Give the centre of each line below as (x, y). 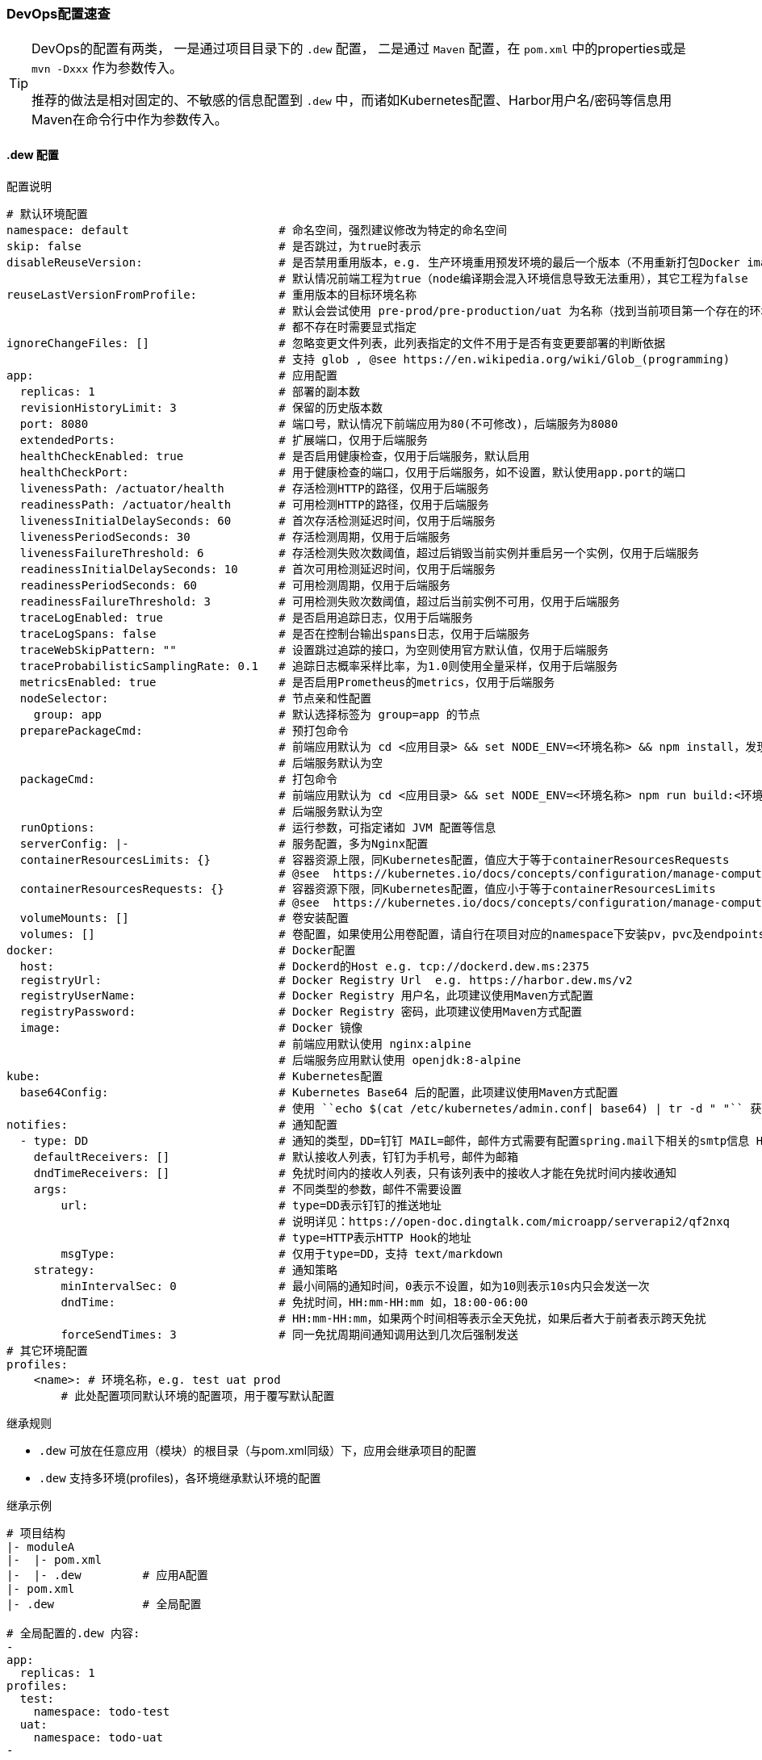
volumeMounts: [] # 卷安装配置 (184, 918)
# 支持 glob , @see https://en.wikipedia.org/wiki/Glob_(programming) (505, 359)
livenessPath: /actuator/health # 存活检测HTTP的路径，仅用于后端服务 (254, 488)
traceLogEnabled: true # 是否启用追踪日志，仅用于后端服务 (247, 617)
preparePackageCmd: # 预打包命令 (184, 730)
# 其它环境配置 (47, 1350)
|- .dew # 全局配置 (104, 1604)
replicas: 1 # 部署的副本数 (190, 391)
